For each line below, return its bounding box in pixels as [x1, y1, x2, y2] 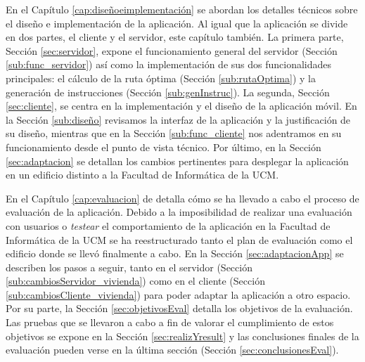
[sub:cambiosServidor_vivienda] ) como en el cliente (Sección [6, 273, 265, 288]
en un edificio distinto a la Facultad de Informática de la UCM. [6, 167, 279, 182]
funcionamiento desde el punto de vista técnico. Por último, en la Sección [6, 139, 321, 154]
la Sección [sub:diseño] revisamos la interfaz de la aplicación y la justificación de [6, 112, 351, 127]
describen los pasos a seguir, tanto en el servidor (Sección [6, 259, 252, 274]
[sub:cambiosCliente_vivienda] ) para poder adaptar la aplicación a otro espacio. [6, 287, 351, 302]
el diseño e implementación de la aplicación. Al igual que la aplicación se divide [6, 15, 348, 30]
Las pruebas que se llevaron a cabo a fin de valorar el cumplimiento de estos [6, 315, 334, 330]
